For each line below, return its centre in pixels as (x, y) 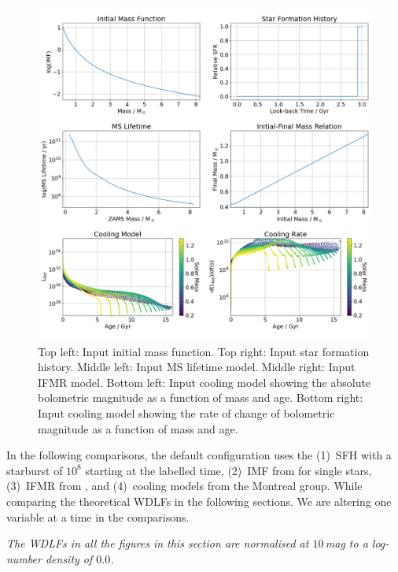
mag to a (346, 543)
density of (69, 558)
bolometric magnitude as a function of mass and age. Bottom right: (201, 397)
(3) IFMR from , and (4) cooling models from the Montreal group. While (184, 486)
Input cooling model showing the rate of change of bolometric (186, 412)
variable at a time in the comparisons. (98, 516)
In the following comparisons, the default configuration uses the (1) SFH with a (199, 455)
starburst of (35, 470)
